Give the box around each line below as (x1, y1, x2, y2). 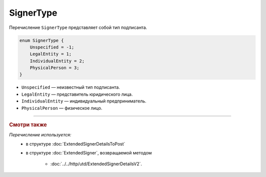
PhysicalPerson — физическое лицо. (21, 105, 102, 111)
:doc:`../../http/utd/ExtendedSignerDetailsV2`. (50, 161, 142, 167)
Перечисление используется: (9, 132, 71, 138)
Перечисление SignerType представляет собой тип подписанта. (9, 25, 147, 30)
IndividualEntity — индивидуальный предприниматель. (21, 98, 147, 104)
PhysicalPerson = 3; (30, 65, 80, 71)
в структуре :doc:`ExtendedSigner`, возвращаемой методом (26, 150, 152, 156)
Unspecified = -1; (30, 44, 74, 50)
